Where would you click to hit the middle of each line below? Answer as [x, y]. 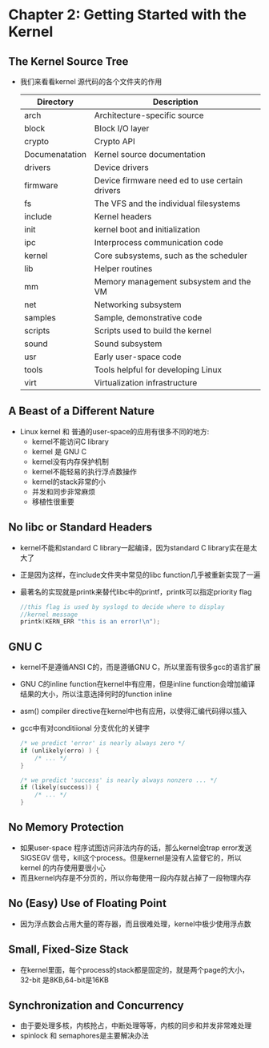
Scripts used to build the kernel [153, 331]
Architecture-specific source [149, 115]
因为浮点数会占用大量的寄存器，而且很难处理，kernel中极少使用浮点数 [135, 924]
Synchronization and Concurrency [96, 1005]
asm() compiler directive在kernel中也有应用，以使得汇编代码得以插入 [133, 711]
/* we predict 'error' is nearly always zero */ [102, 744]
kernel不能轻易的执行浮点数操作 [84, 471]
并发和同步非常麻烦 [64, 491]
